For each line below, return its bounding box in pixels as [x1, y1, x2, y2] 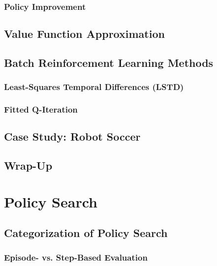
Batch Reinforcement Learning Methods [4, 55, 214, 70]
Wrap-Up [4, 158, 53, 173]
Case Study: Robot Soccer [4, 129, 141, 144]
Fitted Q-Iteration [4, 103, 78, 116]
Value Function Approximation [4, 26, 165, 41]
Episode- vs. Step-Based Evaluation [4, 251, 148, 263]
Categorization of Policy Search [4, 225, 168, 240]
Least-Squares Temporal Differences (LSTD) [4, 81, 184, 93]
